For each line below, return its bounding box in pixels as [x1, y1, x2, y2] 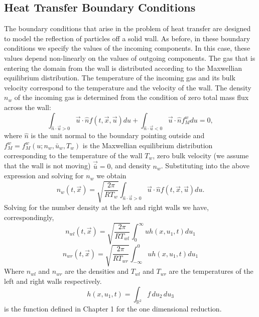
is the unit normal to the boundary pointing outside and [31, 130, 205, 141]
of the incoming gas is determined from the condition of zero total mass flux [14, 92, 249, 102]
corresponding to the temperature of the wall [4, 150, 143, 160]
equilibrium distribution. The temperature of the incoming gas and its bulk [4, 72, 235, 83]
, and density [110, 160, 151, 171]
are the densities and [65, 266, 129, 276]
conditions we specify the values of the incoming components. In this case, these [4, 43, 250, 53]
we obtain [96, 170, 126, 181]
